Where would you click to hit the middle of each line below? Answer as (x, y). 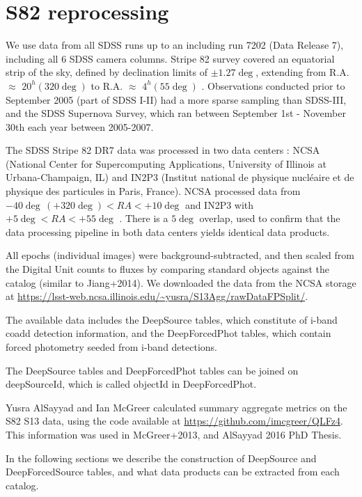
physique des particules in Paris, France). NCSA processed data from (153, 191)
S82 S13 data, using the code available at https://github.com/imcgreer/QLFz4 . (174, 421)
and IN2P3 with (219, 204)
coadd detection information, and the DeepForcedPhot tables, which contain (168, 333)
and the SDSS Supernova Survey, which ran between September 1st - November (176, 113)
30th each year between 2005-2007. (80, 126)
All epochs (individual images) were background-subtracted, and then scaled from (180, 255)
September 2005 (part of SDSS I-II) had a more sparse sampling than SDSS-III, (176, 99)
